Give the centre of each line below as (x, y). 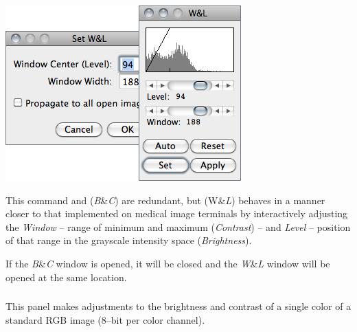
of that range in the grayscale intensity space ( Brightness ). (129, 240)
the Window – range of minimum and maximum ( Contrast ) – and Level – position (178, 226)
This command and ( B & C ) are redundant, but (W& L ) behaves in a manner (165, 200)
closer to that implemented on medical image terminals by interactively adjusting (177, 213)
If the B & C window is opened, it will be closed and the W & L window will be (168, 263)
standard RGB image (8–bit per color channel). (105, 319)
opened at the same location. (66, 277)
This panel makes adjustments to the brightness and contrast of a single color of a (178, 306)
